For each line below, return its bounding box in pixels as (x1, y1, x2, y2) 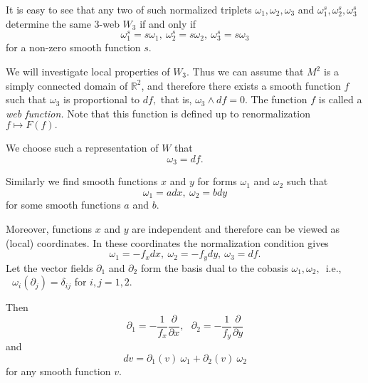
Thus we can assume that (192, 64, 304, 79)
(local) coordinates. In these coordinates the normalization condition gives (6, 235, 329, 250)
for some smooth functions (6, 197, 121, 212)
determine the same (6, 16, 91, 31)
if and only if (140, 16, 196, 31)
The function (251, 92, 307, 107)
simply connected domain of (6, 78, 128, 93)
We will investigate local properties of (6, 64, 170, 79)
